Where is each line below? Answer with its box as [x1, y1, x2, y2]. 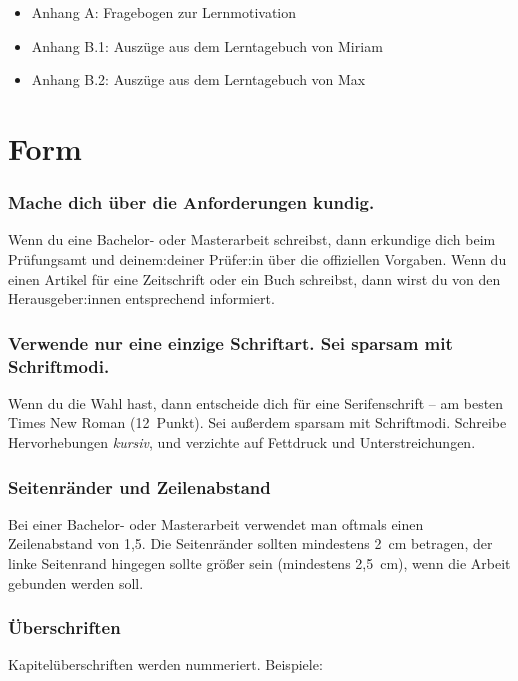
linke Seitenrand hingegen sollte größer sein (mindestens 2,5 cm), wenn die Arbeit [8, 553, 511, 574]
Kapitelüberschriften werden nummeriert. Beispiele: [8, 654, 323, 675]
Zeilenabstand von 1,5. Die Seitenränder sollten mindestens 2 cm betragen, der [8, 533, 493, 554]
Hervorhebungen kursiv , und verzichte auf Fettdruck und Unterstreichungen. [8, 432, 476, 453]
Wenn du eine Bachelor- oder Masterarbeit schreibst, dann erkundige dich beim [8, 229, 496, 250]
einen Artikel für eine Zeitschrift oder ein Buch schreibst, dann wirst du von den [8, 268, 501, 289]
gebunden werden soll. [8, 572, 144, 593]
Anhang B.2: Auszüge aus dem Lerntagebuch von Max [31, 69, 366, 90]
